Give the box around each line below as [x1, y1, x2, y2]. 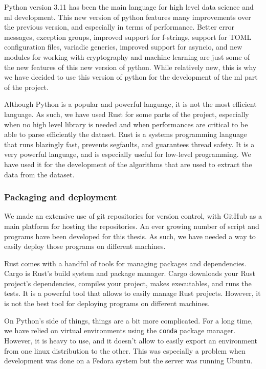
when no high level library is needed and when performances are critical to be [4, 119, 248, 129]
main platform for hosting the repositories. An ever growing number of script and [4, 220, 259, 231]
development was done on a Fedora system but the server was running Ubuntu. [4, 355, 253, 366]
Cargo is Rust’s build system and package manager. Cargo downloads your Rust [4, 268, 256, 279]
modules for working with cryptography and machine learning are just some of [4, 51, 250, 62]
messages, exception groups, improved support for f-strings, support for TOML [4, 31, 252, 42]
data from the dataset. [4, 169, 75, 179]
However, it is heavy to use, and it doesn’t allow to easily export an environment [4, 335, 258, 345]
